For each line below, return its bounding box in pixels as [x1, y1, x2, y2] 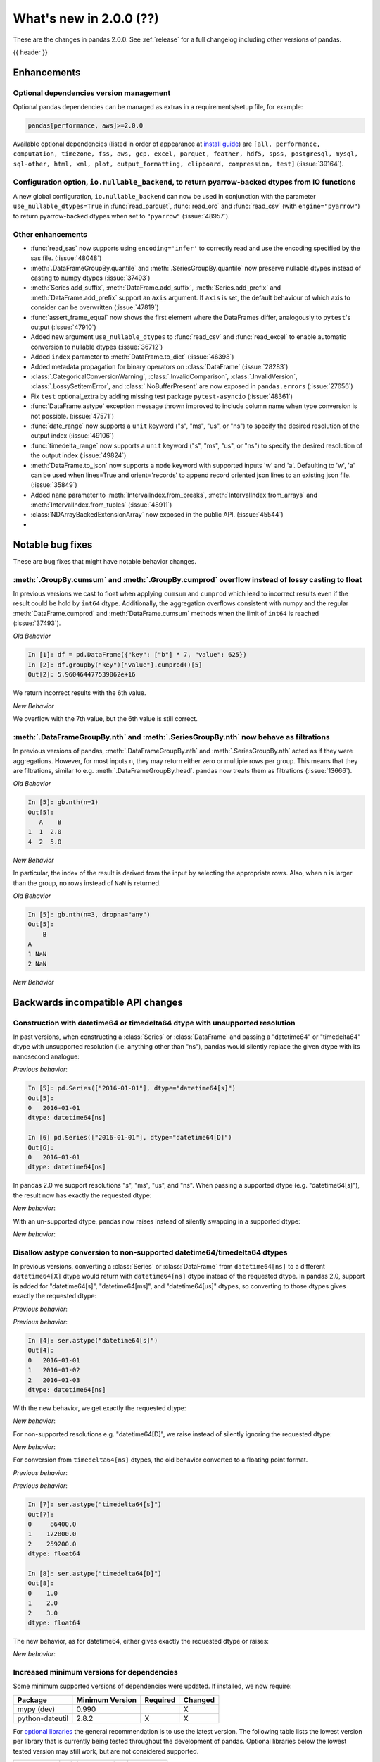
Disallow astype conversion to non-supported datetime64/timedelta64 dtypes [13, 1247, 288, 1257]
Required [144, 1695, 176, 1705]
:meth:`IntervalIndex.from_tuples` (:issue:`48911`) [30, 500, 172, 509]
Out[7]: [27, 1510, 54, 1518]
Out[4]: [27, 1346, 54, 1355]
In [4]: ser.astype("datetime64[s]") [27, 1336, 158, 1344]
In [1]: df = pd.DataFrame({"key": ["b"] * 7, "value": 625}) [27, 651, 247, 659]
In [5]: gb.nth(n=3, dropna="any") [27, 910, 151, 918]
